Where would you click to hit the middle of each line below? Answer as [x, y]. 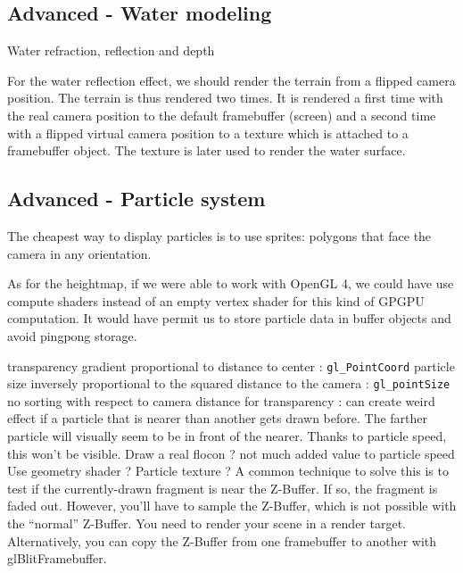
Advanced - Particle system [136, 199]
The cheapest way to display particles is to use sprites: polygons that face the [219, 235]
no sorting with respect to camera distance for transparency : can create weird [221, 400]
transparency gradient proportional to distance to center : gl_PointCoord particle [231, 365]
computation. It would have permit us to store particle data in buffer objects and [229, 318]
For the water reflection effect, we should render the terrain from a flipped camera [231, 80]
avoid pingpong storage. [72, 335]
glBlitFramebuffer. [57, 558]
